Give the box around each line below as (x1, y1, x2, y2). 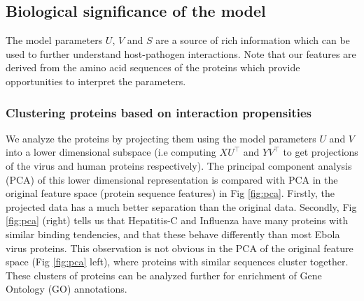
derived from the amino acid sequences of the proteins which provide (6, 60, 300, 75)
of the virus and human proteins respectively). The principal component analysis (6, 158, 352, 172)
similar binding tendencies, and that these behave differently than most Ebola (6, 226, 340, 241)
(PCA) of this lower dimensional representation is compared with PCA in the (6, 172, 338, 186)
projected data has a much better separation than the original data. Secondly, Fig (6, 199, 357, 214)
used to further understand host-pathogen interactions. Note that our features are (6, 46, 356, 61)
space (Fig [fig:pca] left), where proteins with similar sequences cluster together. (6, 254, 349, 269)
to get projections (283, 145, 358, 159)
